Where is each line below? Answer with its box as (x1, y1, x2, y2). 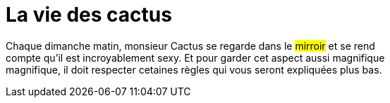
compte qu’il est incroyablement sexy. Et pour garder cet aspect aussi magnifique (6, 51, 385, 64)
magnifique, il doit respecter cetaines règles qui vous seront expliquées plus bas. (6, 63, 382, 76)
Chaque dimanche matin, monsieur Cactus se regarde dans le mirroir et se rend (6, 39, 375, 52)
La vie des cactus (6, 3, 172, 27)
